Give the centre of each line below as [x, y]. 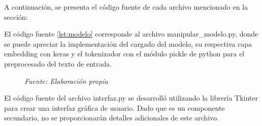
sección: [16, 17]
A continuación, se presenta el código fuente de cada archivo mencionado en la [126, 7]
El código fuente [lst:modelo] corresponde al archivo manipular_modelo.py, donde [131, 34]
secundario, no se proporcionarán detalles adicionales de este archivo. [111, 118]
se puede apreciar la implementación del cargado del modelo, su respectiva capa [128, 43]
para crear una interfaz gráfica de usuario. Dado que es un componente [114, 107]
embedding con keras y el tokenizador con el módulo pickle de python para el [124, 54]
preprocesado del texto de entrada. [58, 63]
